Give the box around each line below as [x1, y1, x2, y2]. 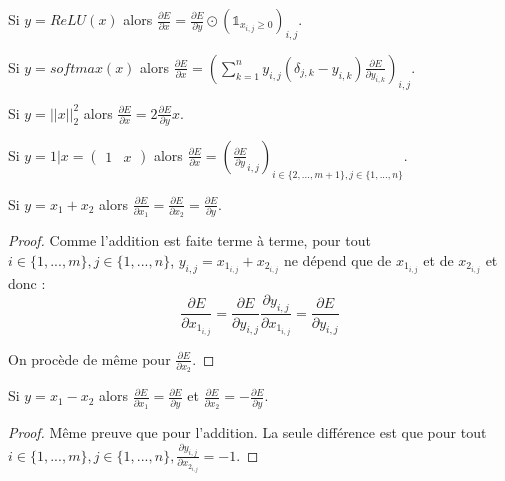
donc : [8, 273, 46, 294]
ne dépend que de [283, 250, 392, 271]
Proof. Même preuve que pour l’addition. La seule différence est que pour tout [8, 422, 487, 443]
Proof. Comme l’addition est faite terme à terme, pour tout [8, 230, 371, 251]
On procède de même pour [8, 348, 171, 369]
